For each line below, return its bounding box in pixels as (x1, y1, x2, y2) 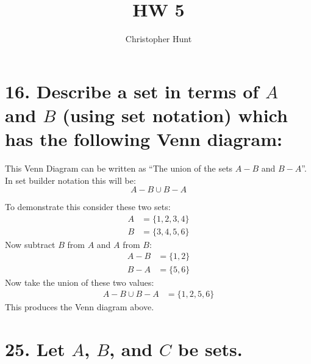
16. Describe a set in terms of (5, 78, 259, 103)
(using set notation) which (62, 102, 288, 127)
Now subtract (5, 238, 55, 250)
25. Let (5, 336, 65, 361)
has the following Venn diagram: (5, 126, 282, 151)
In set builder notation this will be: (5, 173, 136, 186)
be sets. (177, 336, 243, 361)
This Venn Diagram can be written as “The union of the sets (5, 162, 233, 175)
